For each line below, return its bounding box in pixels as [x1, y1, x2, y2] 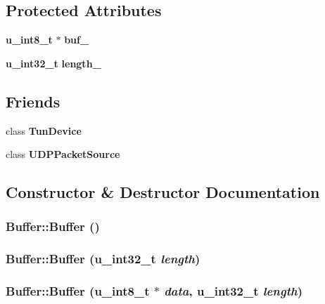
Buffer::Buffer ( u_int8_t [6, 282, 150, 300]
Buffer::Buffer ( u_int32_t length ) [6, 250, 200, 267]
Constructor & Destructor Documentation [6, 181, 320, 203]
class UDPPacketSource [6, 147, 120, 161]
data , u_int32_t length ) [164, 282, 302, 300]
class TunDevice [6, 123, 82, 138]
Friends [6, 90, 60, 112]
